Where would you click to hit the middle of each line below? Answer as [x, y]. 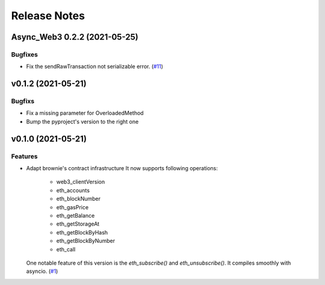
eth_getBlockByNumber [86, 241]
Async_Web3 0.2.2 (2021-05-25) [75, 37]
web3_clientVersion [81, 182]
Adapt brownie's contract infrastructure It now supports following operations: [122, 168]
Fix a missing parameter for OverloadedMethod [85, 113]
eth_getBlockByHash [82, 232]
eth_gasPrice [73, 207]
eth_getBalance [76, 215]
